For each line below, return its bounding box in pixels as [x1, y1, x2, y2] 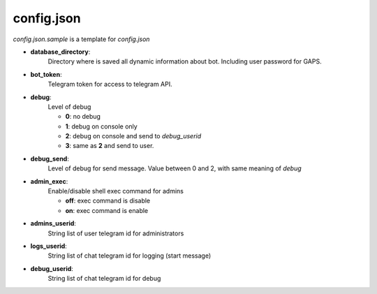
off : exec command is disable [65, 196, 151, 205]
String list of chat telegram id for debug [47, 274, 161, 283]
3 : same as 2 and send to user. [65, 142, 154, 150]
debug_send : [30, 154, 69, 163]
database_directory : [30, 47, 91, 56]
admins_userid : [30, 219, 77, 228]
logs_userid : [30, 242, 68, 250]
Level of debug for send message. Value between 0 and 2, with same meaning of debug [47, 164, 302, 172]
